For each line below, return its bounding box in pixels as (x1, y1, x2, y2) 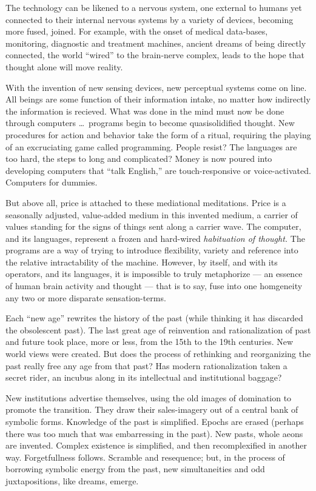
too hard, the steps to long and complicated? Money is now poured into (5, 152, 272, 165)
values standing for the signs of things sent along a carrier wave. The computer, (5, 220, 301, 233)
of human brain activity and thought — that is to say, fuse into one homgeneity (5, 279, 303, 292)
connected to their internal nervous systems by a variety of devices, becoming (5, 13, 294, 25)
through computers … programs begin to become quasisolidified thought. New (5, 116, 295, 129)
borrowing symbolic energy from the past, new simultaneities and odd (5, 463, 265, 475)
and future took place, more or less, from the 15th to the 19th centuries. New (5, 335, 294, 348)
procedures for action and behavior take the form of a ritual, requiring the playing (5, 128, 311, 141)
